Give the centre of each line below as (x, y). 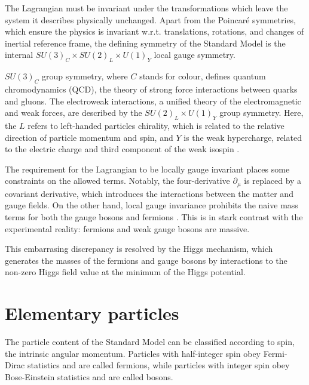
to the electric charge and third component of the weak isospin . (122, 149)
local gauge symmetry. (195, 55)
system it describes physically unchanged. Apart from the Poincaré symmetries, (151, 19)
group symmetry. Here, (261, 113)
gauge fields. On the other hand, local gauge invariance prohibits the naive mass (152, 205)
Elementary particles (92, 313)
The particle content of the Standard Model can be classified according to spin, (150, 342)
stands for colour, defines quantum (203, 76)
